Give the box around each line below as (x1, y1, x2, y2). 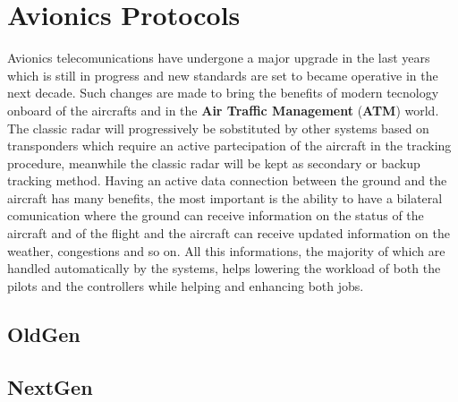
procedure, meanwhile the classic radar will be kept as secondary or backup (7, 153, 420, 172)
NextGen (7, 372, 93, 400)
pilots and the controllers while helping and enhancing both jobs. (7, 276, 364, 295)
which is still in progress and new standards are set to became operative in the (7, 65, 438, 84)
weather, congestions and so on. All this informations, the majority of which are (7, 241, 445, 260)
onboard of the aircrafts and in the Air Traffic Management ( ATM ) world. (7, 100, 439, 119)
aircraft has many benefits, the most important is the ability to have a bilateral (7, 188, 443, 207)
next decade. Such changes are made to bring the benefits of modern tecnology (7, 83, 439, 102)
